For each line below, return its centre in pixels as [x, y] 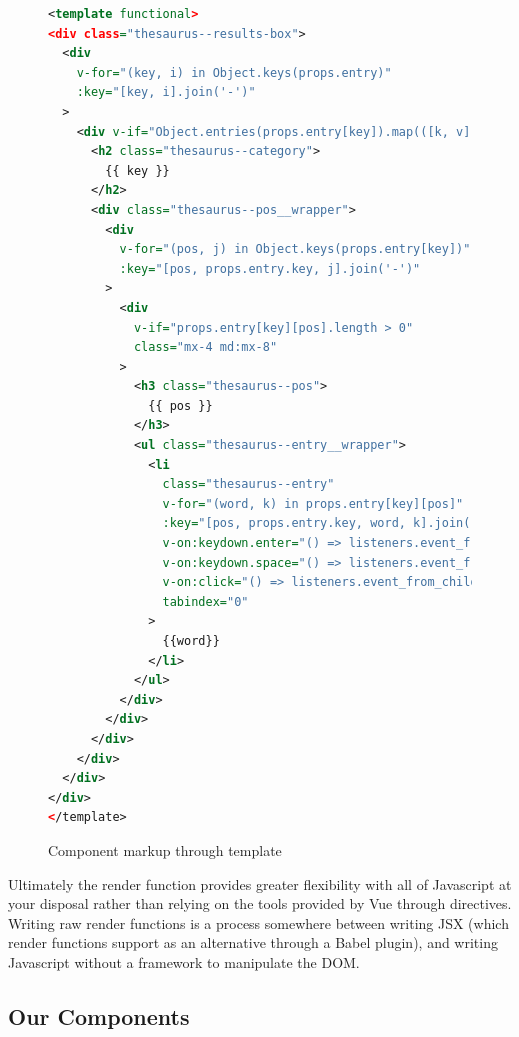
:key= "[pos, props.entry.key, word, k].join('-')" [334, 523]
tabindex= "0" [205, 601]
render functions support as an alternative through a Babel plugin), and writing [253, 942]
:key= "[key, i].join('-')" [166, 92]
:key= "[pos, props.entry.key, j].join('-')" [270, 268]
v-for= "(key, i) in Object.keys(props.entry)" [234, 72]
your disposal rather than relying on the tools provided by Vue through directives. [260, 903]
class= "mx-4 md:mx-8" [205, 347]
